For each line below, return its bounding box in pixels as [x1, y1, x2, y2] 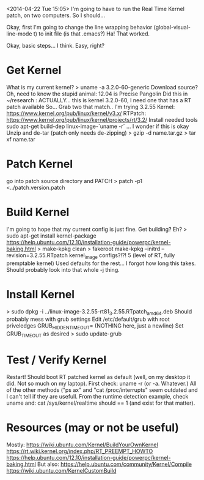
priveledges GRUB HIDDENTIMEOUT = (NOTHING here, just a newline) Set [6, 322, 184, 331]
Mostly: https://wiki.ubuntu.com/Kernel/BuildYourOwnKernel [6, 441, 159, 448]
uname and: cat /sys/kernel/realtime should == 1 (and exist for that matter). [6, 399, 195, 407]
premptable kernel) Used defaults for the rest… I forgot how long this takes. [6, 260, 197, 267]
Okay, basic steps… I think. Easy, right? [6, 42, 105, 49]
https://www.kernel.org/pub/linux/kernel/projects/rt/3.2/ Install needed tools [6, 116, 199, 123]
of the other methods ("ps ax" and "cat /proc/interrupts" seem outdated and [6, 386, 199, 394]
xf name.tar [6, 135, 35, 143]
